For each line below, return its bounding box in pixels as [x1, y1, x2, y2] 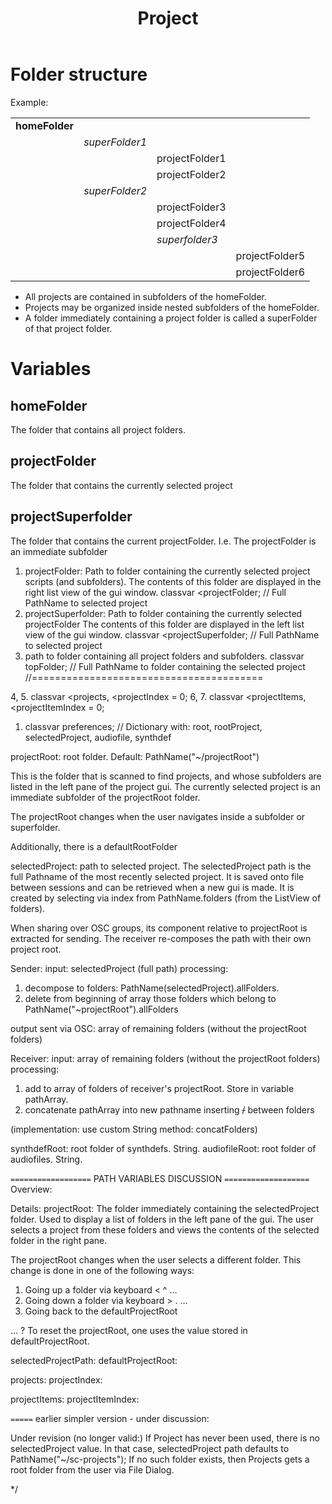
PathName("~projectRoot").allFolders [24, 1003, 179, 1015]
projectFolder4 [156, 216, 227, 230]
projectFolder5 [235, 248, 306, 262]
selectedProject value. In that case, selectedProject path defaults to [10, 1442, 290, 1454]
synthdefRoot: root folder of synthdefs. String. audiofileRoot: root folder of [10, 1142, 317, 1154]
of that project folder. [24, 322, 113, 334]
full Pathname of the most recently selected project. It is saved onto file [10, 870, 305, 882]
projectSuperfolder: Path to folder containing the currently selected [24, 607, 303, 619]
